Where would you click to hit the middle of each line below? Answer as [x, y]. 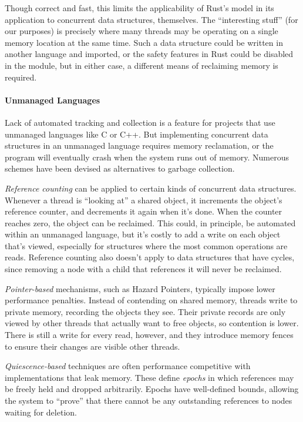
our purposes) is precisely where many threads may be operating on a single [142, 31]
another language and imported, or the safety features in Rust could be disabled [149, 54]
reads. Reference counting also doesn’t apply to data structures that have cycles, [150, 257]
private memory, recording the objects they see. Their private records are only [145, 311]
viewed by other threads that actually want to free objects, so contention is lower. [152, 323]
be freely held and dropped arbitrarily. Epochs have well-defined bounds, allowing [152, 389]
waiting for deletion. [41, 412]
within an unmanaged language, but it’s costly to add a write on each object [143, 234]
